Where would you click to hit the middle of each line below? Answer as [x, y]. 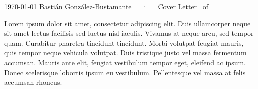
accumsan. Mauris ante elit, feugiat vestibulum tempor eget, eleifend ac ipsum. [125, 62]
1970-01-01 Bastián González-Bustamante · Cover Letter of [106, 6]
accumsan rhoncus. [33, 82]
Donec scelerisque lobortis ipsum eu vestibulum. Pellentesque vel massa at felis [125, 72]
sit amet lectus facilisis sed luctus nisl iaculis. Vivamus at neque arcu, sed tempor [129, 33]
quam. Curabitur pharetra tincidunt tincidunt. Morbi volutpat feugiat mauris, [124, 43]
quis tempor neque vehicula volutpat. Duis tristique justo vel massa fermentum [125, 53]
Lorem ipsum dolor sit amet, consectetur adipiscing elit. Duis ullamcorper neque [127, 23]
